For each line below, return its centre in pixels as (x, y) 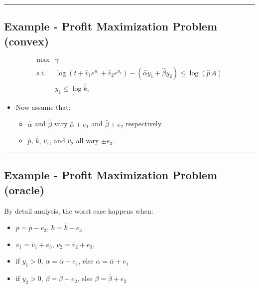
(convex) (27, 41)
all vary (87, 141)
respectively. (144, 124)
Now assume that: (43, 107)
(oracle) (24, 189)
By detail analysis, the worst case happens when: (79, 210)
